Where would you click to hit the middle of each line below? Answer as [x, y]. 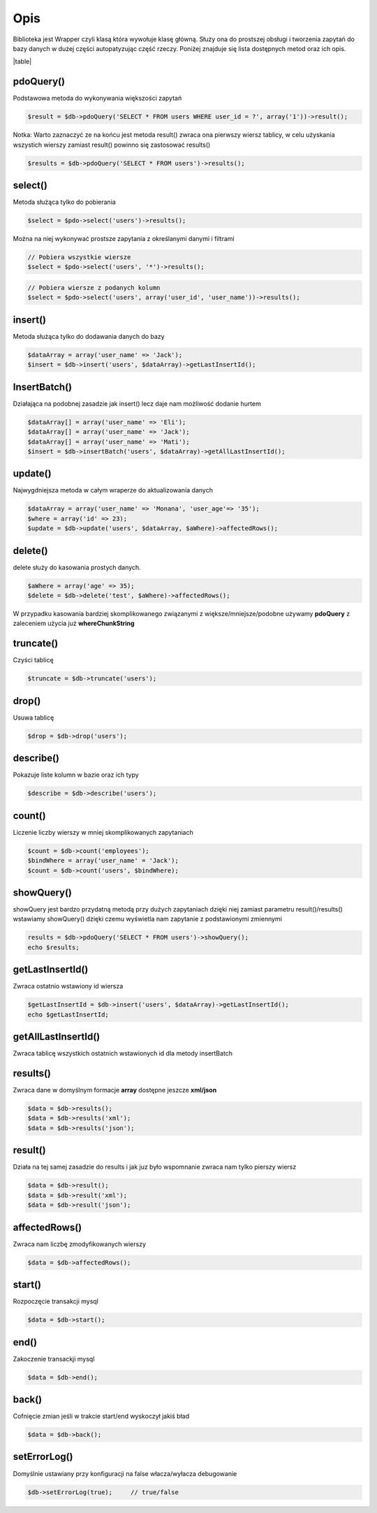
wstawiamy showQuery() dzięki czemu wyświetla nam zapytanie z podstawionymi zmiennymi [148, 919]
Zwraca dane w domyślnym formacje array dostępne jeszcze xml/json [115, 1090]
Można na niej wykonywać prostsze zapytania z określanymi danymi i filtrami [124, 239]
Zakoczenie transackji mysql [54, 1359]
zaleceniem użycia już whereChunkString [74, 623]
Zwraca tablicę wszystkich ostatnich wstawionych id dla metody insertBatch [123, 1053]
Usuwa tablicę [34, 717]
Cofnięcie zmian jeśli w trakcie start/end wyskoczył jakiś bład [101, 1416]
